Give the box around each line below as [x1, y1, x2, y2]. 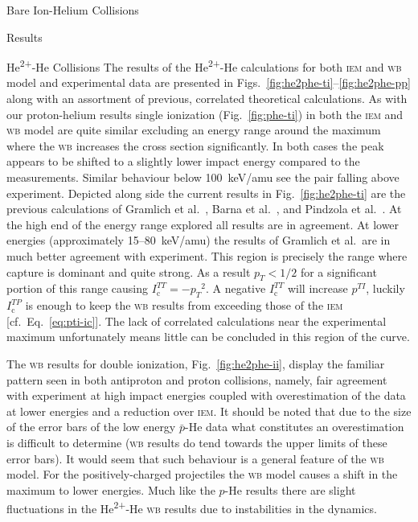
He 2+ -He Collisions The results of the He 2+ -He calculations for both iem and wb [6, 56, 402, 75]
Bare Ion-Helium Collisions [6, 2, 139, 18]
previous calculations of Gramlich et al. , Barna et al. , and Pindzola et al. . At [6, 200, 402, 217]
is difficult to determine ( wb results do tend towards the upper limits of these [6, 434, 387, 450]
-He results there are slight [224, 481, 356, 498]
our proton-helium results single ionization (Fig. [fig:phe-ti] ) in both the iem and [6, 105, 404, 122]
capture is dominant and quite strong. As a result [6, 263, 251, 280]
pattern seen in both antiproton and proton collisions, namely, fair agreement [6, 371, 387, 388]
